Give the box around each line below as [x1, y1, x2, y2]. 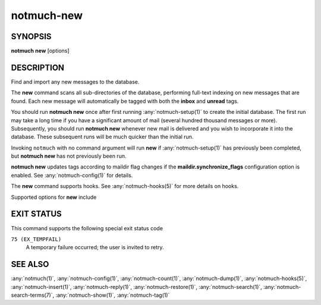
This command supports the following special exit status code [11, 224, 163, 231]
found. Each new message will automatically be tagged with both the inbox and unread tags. [11, 97, 239, 104]
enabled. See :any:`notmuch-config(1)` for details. [11, 171, 133, 179]
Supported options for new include [11, 193, 97, 201]
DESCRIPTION [11, 62, 65, 72]
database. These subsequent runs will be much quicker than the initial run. [11, 134, 194, 141]
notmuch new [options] [11, 47, 70, 55]
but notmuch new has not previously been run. [11, 152, 127, 160]
